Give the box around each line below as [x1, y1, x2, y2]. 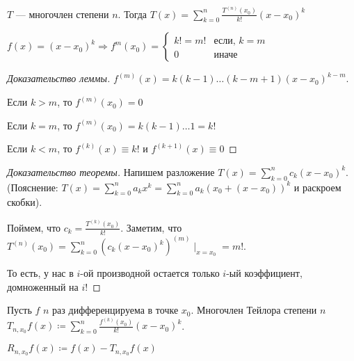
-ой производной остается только [80, 266, 220, 280]
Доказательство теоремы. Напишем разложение [7, 164, 215, 179]
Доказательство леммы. [7, 71, 111, 86]
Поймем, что [7, 220, 61, 234]
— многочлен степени [15, 6, 109, 21]
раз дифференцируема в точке [52, 303, 179, 317]
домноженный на [7, 279, 79, 294]
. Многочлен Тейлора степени [191, 303, 317, 317]
